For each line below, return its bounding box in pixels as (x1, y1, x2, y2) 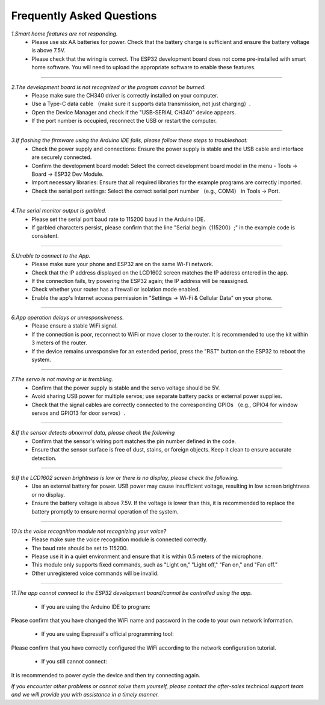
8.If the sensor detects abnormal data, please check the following (11, 429, 175, 436)
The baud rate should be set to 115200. (31, 544, 128, 551)
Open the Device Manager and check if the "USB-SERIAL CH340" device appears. (31, 108, 237, 116)
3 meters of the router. (31, 339, 87, 346)
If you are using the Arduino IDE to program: (41, 603, 150, 610)
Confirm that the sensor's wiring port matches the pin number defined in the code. (31, 437, 237, 445)
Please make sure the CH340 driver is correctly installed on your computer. (31, 92, 219, 99)
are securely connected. (31, 154, 92, 161)
